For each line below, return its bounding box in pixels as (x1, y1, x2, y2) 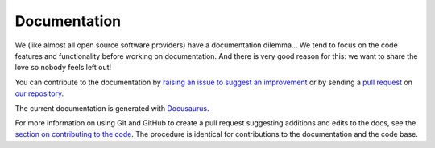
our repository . (14, 88, 64, 98)
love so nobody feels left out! (14, 63, 112, 72)
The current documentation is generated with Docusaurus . (14, 103, 209, 113)
